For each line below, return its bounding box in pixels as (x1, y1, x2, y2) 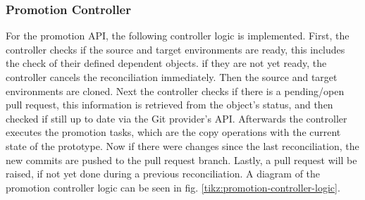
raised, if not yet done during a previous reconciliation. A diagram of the (6, 166, 321, 181)
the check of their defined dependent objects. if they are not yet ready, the (6, 56, 327, 70)
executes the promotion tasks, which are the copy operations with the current (6, 125, 341, 139)
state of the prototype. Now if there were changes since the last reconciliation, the (6, 138, 359, 153)
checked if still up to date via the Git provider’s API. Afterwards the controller (6, 111, 347, 125)
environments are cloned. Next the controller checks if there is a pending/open (6, 83, 345, 98)
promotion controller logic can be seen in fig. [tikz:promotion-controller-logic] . (6, 180, 340, 194)
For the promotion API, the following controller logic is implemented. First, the (6, 28, 349, 43)
